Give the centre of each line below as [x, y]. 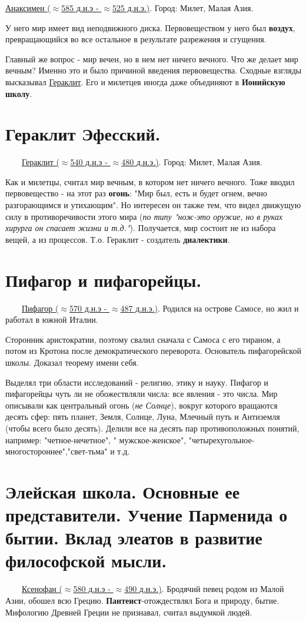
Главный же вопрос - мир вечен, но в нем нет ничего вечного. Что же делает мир [152, 58]
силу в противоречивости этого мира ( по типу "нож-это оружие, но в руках [144, 216]
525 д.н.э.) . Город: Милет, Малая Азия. [183, 8]
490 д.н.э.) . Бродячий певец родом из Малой [204, 589]
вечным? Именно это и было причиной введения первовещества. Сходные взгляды [154, 70]
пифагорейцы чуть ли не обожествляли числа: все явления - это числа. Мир [142, 394]
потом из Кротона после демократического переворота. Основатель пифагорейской [153, 351]
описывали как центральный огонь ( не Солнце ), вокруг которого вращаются [142, 405]
